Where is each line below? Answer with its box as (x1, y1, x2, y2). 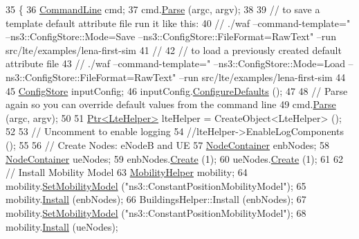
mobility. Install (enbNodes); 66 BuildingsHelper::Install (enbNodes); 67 (6, 192, 306, 206)
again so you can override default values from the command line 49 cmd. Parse (6, 97, 336, 112)
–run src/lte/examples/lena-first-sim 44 (179, 69, 346, 84)
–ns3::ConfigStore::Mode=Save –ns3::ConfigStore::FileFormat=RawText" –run (6, 29, 336, 44)
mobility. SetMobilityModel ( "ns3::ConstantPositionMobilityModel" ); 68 (6, 205, 306, 220)
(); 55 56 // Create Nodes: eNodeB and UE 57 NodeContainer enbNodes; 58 (6, 137, 330, 152)
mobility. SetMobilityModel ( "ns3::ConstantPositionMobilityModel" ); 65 (6, 178, 306, 193)
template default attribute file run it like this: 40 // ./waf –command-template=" (6, 15, 351, 30)
